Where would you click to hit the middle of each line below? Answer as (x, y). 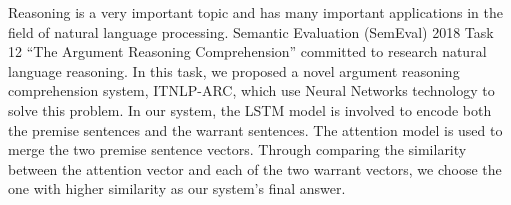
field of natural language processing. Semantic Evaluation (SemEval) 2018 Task (251, 31)
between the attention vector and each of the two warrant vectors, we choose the (255, 168)
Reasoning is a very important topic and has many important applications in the (255, 12)
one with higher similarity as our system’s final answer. (177, 188)
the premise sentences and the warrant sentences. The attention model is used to (255, 129)
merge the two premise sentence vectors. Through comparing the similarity (237, 149)
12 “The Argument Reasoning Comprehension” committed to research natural (247, 51)
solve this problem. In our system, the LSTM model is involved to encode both (250, 109)
